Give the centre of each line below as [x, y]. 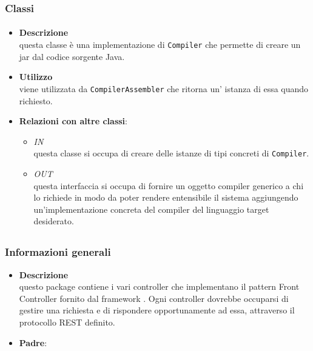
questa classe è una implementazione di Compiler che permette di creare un [160, 45]
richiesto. [36, 100]
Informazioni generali [58, 252]
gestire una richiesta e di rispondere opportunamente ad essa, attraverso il [157, 310]
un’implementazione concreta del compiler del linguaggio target [151, 209]
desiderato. [54, 221]
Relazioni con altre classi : [73, 121]
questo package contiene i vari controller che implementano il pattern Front [159, 286]
